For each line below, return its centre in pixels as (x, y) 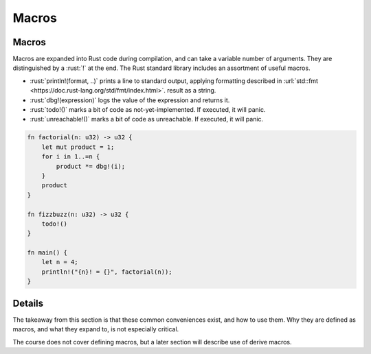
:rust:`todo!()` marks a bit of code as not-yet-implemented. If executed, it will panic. (148, 110)
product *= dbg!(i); (91, 166)
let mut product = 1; (78, 147)
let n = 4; (60, 262)
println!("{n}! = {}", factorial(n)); (107, 272)
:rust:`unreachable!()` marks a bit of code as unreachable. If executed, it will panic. (147, 119)
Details (28, 303)
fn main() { (47, 253)
